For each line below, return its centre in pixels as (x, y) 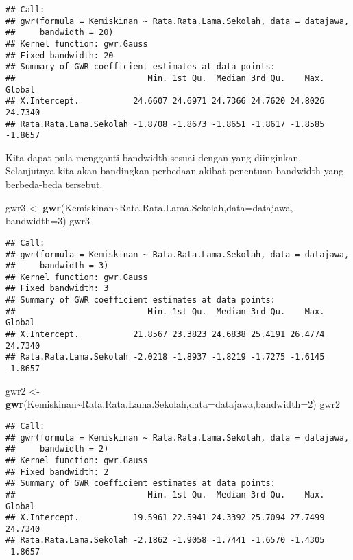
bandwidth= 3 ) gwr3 (48, 221)
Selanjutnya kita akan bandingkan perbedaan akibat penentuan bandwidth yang (175, 171)
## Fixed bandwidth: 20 (60, 55)
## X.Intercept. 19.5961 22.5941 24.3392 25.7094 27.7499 (165, 518)
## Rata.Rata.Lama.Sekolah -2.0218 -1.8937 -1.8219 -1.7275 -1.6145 (165, 357)
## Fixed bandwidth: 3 (57, 289)
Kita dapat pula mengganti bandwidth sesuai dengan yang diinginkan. (154, 157)
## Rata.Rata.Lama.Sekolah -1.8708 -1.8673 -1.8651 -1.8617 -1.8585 (165, 124)
